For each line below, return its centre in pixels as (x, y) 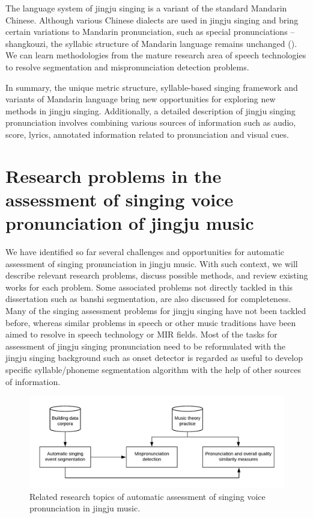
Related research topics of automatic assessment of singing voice (147, 496)
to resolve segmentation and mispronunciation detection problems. (127, 66)
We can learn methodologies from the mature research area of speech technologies (156, 55)
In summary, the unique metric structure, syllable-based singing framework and (152, 87)
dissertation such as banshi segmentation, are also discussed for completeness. (148, 299)
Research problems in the (114, 175)
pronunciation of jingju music (130, 223)
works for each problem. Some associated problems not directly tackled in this (149, 287)
